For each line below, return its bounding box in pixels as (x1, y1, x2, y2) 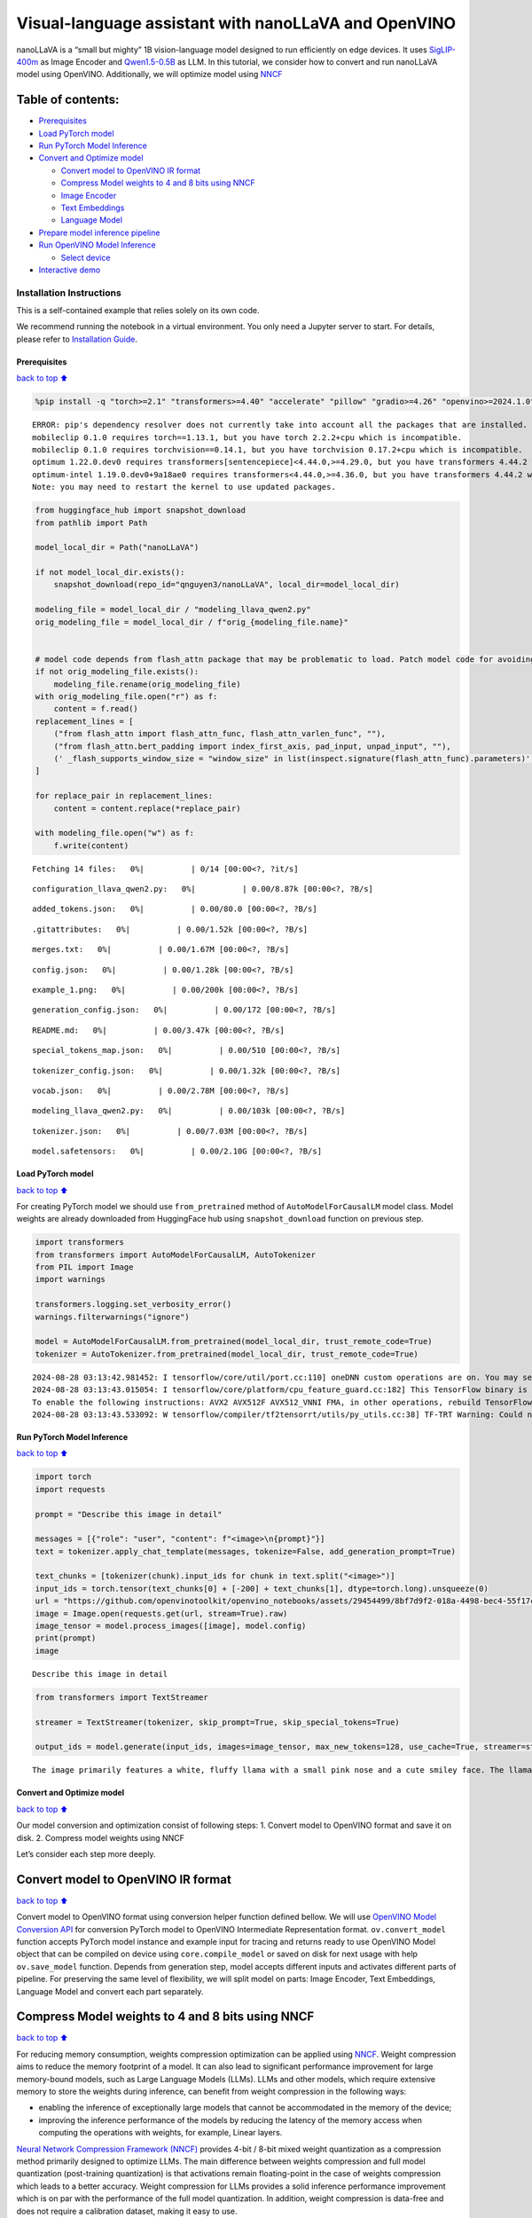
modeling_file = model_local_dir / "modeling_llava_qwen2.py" (35, 604, 311, 615)
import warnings (35, 1274, 106, 1285)
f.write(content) (53, 840, 129, 851)
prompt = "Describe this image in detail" (35, 1509, 223, 1519)
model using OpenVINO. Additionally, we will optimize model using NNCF (16, 69, 283, 80)
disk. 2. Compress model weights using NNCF (16, 1832, 185, 1843)
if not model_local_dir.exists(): (35, 568, 185, 578)
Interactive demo (38, 264, 101, 275)
